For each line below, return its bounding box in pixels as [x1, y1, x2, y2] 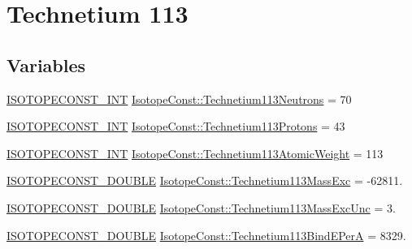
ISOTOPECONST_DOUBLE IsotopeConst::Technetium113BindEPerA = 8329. [7, 226, 406, 243]
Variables [7, 52, 86, 77]
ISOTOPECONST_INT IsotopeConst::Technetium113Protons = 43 [7, 118, 345, 135]
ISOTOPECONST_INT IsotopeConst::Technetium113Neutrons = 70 [7, 90, 352, 107]
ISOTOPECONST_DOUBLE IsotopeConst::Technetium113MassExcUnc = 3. [7, 199, 396, 216]
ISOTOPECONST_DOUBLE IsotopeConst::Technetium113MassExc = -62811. [7, 172, 403, 189]
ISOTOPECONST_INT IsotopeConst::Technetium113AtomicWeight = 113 [7, 144, 384, 161]
